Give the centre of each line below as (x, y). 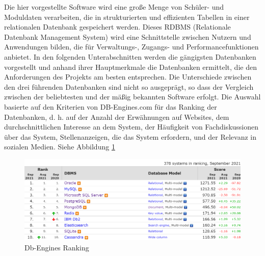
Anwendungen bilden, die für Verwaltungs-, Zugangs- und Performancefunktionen (131, 47)
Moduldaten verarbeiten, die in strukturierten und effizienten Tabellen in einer (127, 17)
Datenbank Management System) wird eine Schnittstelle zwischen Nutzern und (128, 36)
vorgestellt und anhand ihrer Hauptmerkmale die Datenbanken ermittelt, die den (130, 67)
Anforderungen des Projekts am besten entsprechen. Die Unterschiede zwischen (128, 77)
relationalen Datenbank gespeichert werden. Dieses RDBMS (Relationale (117, 27)
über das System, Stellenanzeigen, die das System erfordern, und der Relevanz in (130, 136)
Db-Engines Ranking (57, 247)
